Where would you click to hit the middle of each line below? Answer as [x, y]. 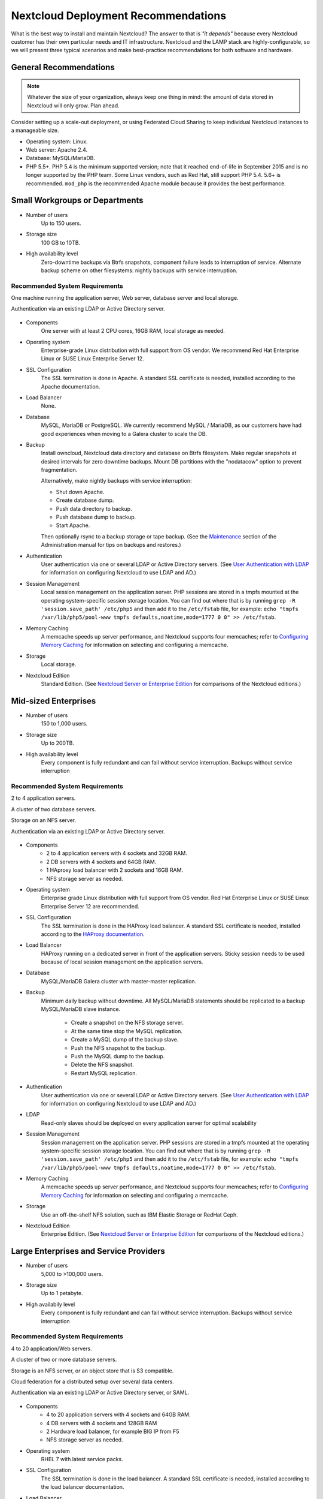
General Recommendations [63, 67]
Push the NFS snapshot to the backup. [118, 1048]
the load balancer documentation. [83, 1487]
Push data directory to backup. [94, 508]
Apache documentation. [71, 386]
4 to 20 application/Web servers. [51, 1349]
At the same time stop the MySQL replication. [127, 1031]
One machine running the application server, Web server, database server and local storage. [125, 298]
